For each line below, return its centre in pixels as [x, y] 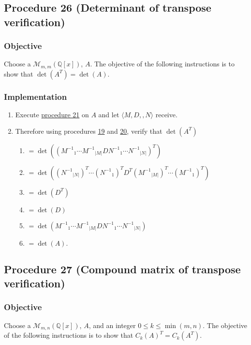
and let [109, 115]
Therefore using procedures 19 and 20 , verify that [89, 131]
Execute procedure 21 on [52, 115]
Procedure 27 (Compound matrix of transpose [122, 269]
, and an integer [112, 325]
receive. [166, 115]
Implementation [36, 96]
